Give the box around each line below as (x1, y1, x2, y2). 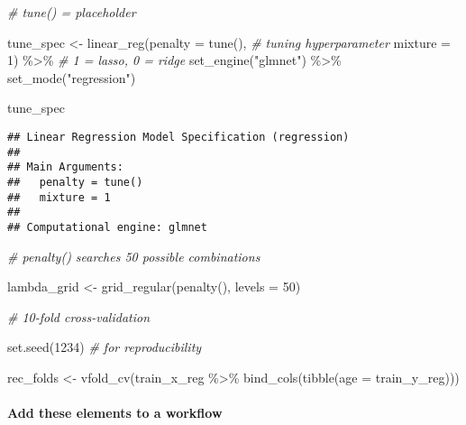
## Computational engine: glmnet (7, 220, 207, 234)
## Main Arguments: (7, 161, 123, 174)
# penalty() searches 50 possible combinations (7, 246, 260, 265)
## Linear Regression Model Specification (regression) (7, 130, 350, 143)
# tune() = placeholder (7, 3, 136, 21)
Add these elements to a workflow (7, 403, 223, 422)
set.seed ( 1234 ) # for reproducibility (7, 337, 202, 356)
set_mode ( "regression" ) (7, 68, 136, 87)
